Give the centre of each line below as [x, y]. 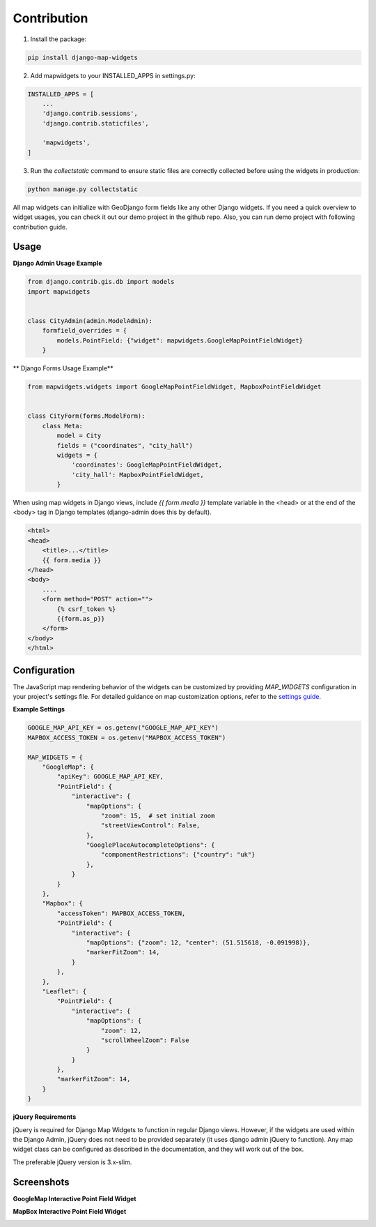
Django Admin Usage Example [57, 263]
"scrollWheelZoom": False [145, 1040]
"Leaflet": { [64, 991]
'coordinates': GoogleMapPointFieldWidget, [147, 465]
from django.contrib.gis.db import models [101, 282]
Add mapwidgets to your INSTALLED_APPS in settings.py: [113, 75]
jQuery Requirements [45, 1117]
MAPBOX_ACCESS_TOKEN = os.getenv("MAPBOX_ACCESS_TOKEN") [127, 737]
